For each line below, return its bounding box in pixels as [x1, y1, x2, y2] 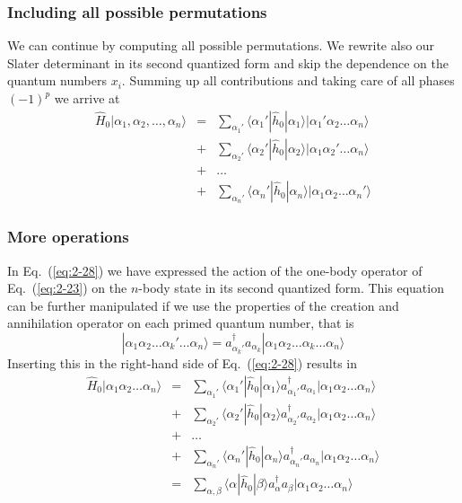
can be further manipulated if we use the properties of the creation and [7, 296, 399, 314]
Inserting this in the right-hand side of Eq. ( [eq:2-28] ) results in [7, 353, 358, 372]
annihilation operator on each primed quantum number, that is [7, 313, 354, 332]
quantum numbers [7, 71, 107, 90]
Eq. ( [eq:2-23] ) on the [7, 278, 127, 297]
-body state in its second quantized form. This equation [138, 278, 444, 297]
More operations [7, 225, 129, 248]
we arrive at [54, 89, 120, 107]
